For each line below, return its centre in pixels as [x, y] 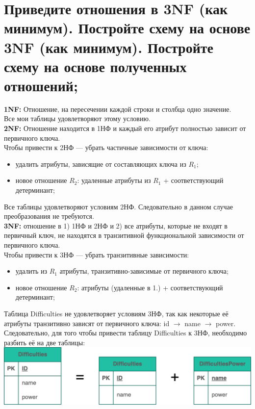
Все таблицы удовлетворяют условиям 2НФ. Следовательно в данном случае [119, 206]
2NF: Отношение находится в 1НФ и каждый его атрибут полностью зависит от [125, 128]
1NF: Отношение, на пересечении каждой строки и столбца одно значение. [118, 109]
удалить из [31, 271]
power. [226, 323]
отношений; [41, 85]
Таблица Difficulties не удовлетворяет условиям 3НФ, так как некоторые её [116, 313]
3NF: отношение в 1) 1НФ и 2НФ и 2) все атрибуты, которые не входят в [116, 225]
